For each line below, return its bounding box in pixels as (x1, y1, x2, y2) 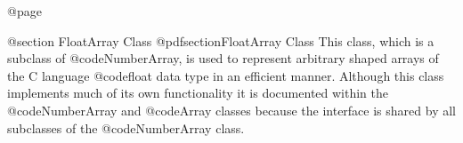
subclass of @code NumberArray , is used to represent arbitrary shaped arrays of (7, 49, 439, 68)
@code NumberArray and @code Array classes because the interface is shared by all (7, 100, 456, 119)
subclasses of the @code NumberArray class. (7, 118, 245, 137)
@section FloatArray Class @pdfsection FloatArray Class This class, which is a (7, 31, 435, 50)
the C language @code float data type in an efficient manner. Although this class (7, 66, 444, 84)
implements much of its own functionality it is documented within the (7, 83, 389, 102)
